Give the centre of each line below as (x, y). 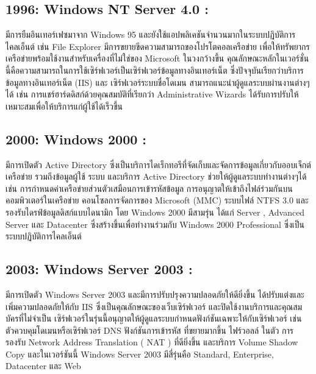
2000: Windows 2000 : (76, 139)
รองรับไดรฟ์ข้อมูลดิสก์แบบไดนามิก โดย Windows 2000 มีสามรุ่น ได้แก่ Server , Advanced (155, 212)
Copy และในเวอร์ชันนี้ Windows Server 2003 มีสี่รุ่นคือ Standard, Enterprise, (140, 354)
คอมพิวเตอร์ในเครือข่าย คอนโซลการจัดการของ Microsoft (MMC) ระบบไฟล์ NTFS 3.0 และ (157, 200)
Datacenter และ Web (43, 366)
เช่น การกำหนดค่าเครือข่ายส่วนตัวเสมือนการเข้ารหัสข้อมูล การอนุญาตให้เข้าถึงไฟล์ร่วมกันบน (149, 188)
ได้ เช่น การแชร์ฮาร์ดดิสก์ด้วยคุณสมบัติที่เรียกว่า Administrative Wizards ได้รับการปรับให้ (152, 94)
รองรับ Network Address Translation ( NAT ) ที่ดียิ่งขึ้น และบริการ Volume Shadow (152, 342)
